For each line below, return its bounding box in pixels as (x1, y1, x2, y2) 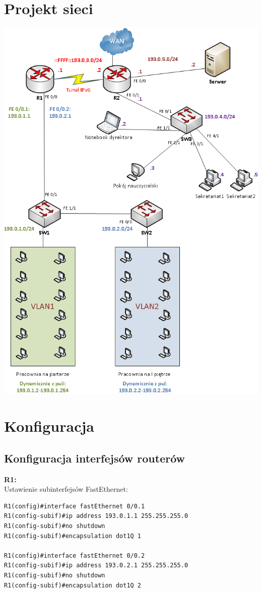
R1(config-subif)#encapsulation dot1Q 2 (4, 581, 142, 589)
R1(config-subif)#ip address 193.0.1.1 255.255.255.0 (4, 512, 188, 520)
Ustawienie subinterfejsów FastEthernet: (4, 484, 128, 494)
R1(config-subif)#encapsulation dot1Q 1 (4, 532, 142, 540)
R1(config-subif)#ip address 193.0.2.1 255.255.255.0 (4, 562, 188, 569)
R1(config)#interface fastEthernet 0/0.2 (4, 552, 145, 559)
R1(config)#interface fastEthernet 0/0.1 (4, 502, 145, 510)
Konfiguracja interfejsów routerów (4, 450, 185, 466)
